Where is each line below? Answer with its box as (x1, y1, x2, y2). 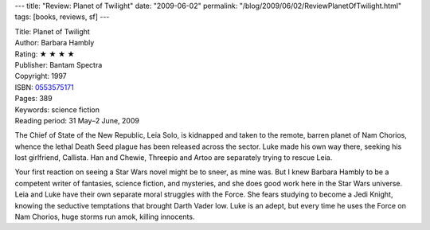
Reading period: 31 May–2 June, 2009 (14, 115, 139, 125)
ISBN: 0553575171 (14, 82, 75, 92)
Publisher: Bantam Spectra (14, 60, 103, 69)
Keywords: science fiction (14, 104, 100, 115)
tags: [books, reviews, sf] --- (14, 12, 110, 21)
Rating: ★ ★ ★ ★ (14, 49, 75, 59)
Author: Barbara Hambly (14, 38, 95, 48)
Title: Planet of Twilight (14, 26, 91, 36)
